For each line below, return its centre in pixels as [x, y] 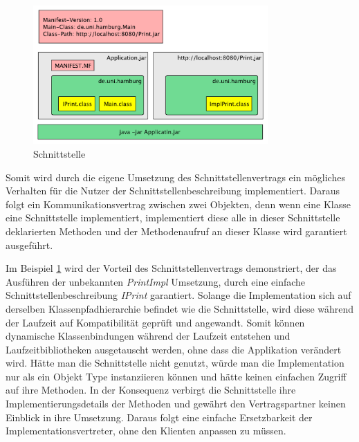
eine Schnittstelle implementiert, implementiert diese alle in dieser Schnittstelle [173, 218]
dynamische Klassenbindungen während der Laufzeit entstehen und [148, 336]
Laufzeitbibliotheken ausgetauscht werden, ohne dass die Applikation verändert [174, 349]
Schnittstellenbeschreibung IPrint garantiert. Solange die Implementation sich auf [178, 295]
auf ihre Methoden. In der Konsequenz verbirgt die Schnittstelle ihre [151, 390]
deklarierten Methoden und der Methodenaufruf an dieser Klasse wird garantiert [176, 231]
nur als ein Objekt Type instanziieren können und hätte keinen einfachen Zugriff [176, 376]
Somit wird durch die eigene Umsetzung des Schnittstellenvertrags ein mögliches [175, 177]
